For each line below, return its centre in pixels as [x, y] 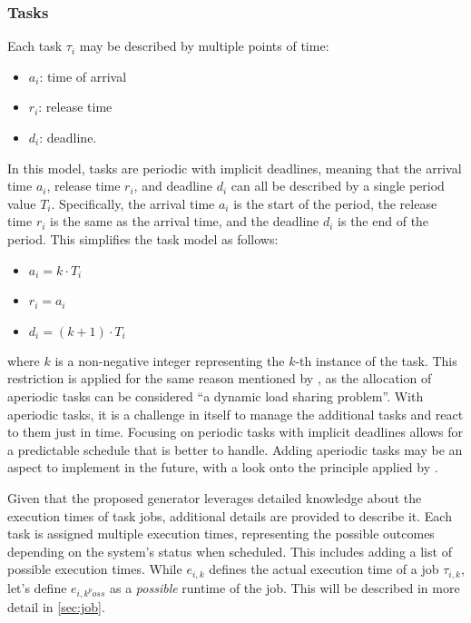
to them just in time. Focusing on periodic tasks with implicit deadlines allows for [235, 432]
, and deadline [173, 186]
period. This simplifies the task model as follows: [143, 238]
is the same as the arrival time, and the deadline [185, 221]
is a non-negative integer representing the [170, 360]
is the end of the [383, 221]
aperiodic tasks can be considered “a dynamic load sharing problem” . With [216, 396]
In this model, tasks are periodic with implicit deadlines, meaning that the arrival [235, 168]
